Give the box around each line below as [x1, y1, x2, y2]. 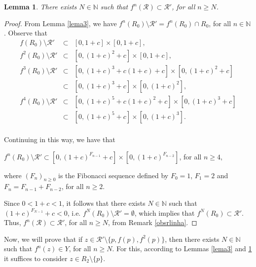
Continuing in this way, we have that [4, 134, 115, 144]
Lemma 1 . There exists [4, 1, 77, 11]
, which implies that [134, 207, 195, 218]
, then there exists [165, 233, 219, 244]
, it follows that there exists [62, 197, 146, 208]
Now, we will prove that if [4, 233, 83, 244]
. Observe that [4, 28, 48, 38]
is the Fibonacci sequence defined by [58, 170, 169, 180]
